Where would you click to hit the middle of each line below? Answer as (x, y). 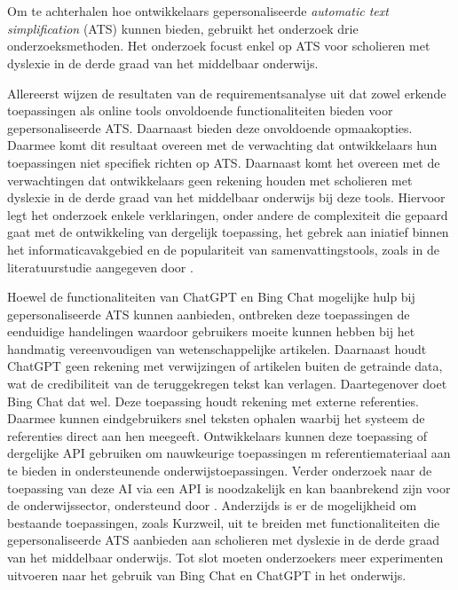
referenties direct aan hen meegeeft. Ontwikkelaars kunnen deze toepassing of (217, 435)
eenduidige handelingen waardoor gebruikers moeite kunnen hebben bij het (211, 331)
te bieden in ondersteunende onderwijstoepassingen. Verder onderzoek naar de (220, 471)
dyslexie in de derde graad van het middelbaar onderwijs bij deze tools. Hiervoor (226, 197)
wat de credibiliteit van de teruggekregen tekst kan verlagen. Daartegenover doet (227, 384)
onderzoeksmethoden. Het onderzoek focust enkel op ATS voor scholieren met (219, 46)
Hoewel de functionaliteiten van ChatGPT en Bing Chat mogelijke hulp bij (211, 297)
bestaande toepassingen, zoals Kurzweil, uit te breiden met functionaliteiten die (224, 522)
